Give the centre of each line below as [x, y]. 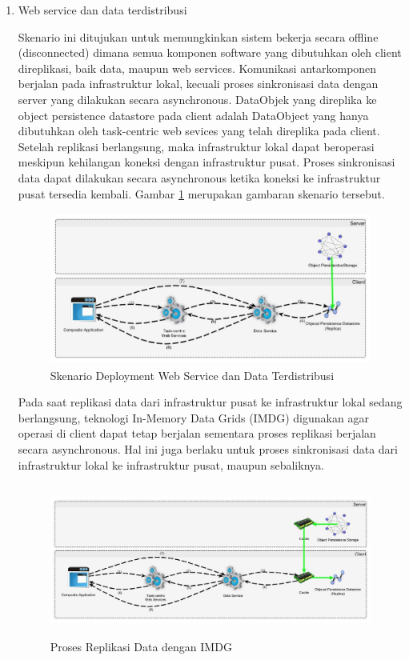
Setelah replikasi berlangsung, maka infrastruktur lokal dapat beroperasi [196, 146]
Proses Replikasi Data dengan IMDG [141, 646]
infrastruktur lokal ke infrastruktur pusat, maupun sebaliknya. [171, 464]
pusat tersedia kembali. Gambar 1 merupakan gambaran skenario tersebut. [201, 193]
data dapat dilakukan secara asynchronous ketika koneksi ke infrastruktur [199, 177]
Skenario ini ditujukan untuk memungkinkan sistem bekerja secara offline [198, 36]
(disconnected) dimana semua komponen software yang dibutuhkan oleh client [210, 52]
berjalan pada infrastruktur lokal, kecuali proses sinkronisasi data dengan [198, 84]
